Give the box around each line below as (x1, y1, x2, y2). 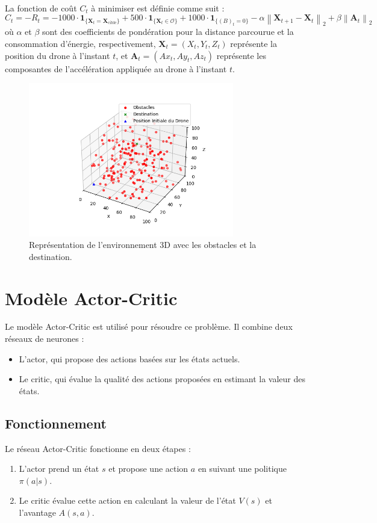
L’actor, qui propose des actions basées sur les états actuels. (19, 352, 240, 365)
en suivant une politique (198, 462, 287, 475)
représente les (216, 49, 266, 61)
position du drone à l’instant (5, 49, 110, 61)
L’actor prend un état (19, 462, 99, 475)
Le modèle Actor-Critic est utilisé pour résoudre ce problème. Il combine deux (5, 320, 293, 333)
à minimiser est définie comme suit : (91, 2, 225, 14)
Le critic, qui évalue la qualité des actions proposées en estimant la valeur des (19, 373, 305, 385)
